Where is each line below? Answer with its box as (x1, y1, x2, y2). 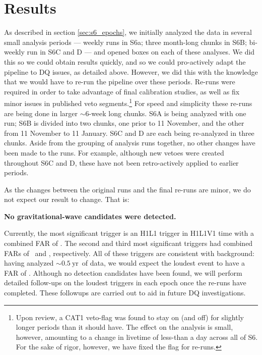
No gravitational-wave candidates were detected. (4, 211, 176, 221)
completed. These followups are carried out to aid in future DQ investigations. (4, 287, 246, 298)
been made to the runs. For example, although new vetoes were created (4, 147, 224, 158)
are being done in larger (4, 108, 78, 118)
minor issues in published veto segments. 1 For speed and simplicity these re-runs (4, 96, 252, 108)
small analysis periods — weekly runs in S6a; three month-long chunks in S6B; (4, 36, 247, 47)
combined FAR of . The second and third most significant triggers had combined (4, 238, 253, 248)
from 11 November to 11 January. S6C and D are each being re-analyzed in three (4, 127, 254, 138)
